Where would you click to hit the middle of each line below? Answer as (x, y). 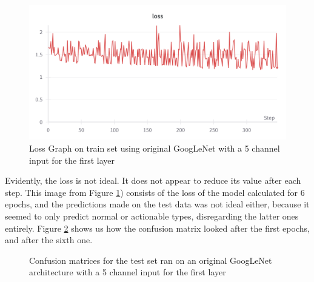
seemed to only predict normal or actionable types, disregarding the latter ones (152, 216)
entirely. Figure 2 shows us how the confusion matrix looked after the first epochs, (157, 228)
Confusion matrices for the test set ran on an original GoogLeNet (151, 260)
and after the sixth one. (49, 240)
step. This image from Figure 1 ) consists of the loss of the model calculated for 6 (155, 192)
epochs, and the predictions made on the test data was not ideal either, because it (157, 204)
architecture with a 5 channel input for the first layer (128, 272)
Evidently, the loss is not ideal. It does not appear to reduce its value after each (153, 180)
